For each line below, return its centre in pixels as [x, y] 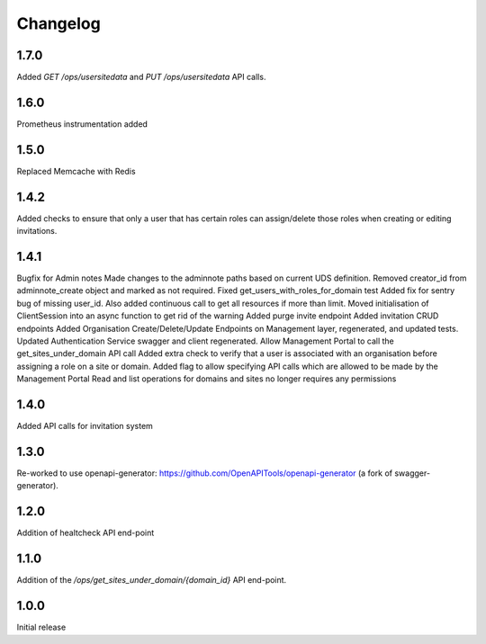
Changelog [58, 23]
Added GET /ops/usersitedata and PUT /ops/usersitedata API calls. [141, 77]
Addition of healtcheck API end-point [85, 533]
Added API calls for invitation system [85, 426]
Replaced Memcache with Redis [76, 171]
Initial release [41, 627]
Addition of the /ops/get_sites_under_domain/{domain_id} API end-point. [152, 580]
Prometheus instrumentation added [82, 124]
